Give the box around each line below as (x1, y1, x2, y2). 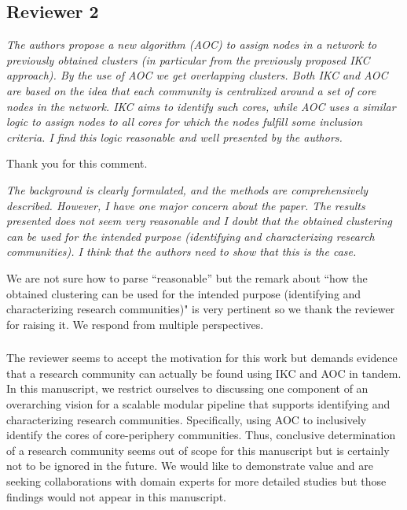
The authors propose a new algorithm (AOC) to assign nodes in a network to (6, 36, 377, 53)
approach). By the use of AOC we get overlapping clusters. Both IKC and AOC (6, 67, 388, 83)
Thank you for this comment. (6, 155, 148, 172)
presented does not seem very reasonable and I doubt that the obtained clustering (6, 213, 392, 229)
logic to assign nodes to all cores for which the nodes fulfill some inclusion (6, 113, 363, 130)
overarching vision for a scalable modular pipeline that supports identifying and (6, 396, 390, 412)
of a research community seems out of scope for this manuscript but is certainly (6, 442, 390, 458)
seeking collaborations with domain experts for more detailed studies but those (6, 472, 387, 489)
